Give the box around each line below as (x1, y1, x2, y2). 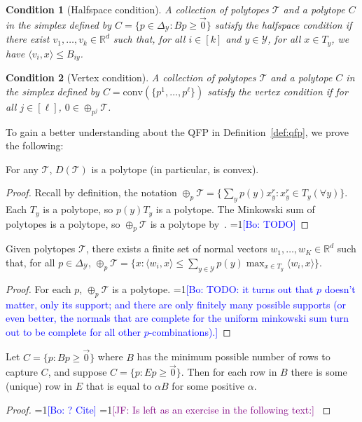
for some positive (172, 378, 244, 393)
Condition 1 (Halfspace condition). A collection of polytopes (6, 2, 269, 16)
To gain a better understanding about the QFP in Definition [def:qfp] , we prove (6, 124, 349, 139)
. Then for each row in (181, 365, 277, 379)
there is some (291, 365, 347, 379)
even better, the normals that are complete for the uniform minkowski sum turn (6, 311, 349, 325)
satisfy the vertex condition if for (207, 83, 348, 98)
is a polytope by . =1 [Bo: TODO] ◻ (150, 216, 309, 231)
